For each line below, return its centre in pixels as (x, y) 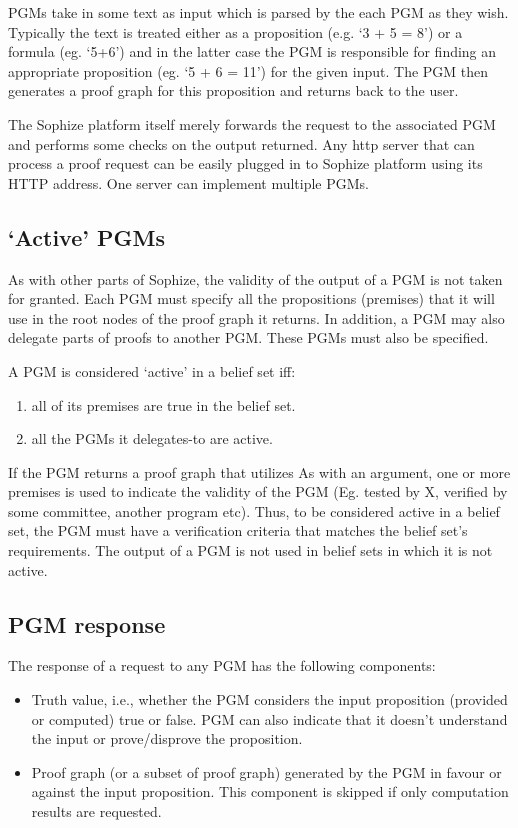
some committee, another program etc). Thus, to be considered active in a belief (254, 510)
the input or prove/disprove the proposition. (167, 738)
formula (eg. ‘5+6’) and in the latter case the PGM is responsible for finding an (252, 51)
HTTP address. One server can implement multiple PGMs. (189, 182)
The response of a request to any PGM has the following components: (222, 665)
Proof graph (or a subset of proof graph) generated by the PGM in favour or (266, 771)
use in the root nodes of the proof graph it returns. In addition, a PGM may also (256, 317)
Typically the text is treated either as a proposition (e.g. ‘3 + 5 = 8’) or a (235, 31)
